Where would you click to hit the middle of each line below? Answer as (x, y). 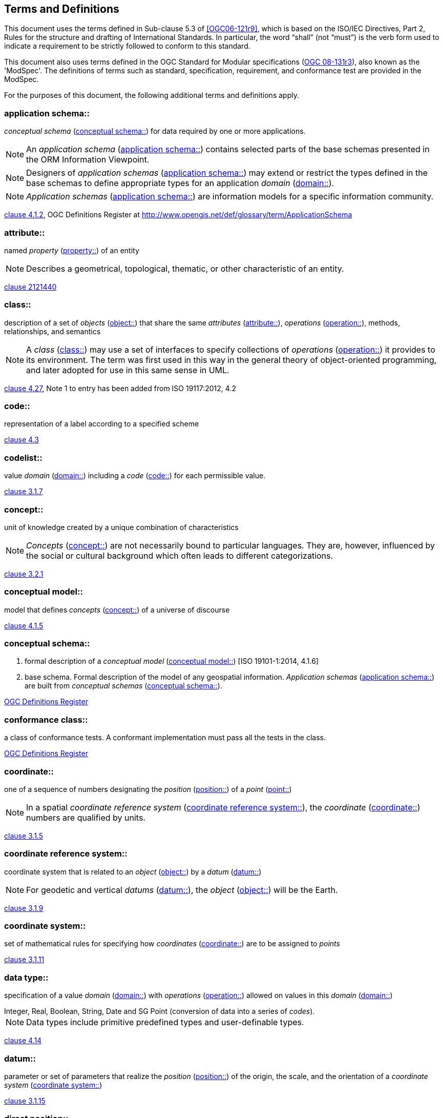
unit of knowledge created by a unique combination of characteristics (121, 527)
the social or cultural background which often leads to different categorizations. (180, 555)
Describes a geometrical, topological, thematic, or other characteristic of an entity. (185, 268)
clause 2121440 (30, 287)
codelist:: (23, 458)
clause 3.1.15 (25, 1101)
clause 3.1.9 (24, 908)
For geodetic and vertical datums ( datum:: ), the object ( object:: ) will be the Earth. (182, 890)
